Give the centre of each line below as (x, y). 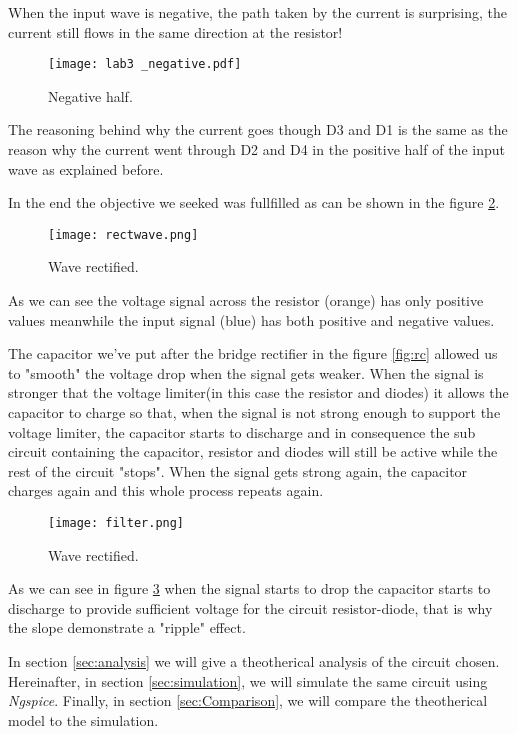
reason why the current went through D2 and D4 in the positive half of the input (256, 149)
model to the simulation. (83, 719)
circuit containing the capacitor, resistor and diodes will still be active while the (253, 451)
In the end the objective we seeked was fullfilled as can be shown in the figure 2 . (254, 202)
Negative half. (90, 95)
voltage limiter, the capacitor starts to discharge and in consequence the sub (242, 431)
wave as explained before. (86, 168)
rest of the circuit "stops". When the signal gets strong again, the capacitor (238, 470)
